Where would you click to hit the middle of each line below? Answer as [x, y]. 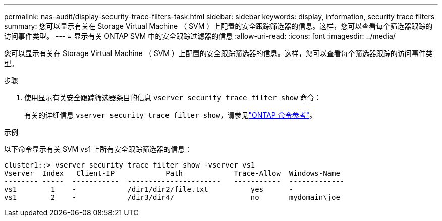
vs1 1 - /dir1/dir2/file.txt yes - [149, 189]
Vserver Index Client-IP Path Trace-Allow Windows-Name [172, 173]
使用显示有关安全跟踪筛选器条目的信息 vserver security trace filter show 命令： [173, 98]
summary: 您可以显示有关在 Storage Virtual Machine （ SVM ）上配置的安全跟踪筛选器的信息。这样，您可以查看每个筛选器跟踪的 [218, 26]
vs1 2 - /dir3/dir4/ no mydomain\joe [172, 197]
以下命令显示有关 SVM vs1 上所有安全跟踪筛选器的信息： [98, 149]
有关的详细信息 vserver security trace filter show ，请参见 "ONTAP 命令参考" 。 [171, 115]
